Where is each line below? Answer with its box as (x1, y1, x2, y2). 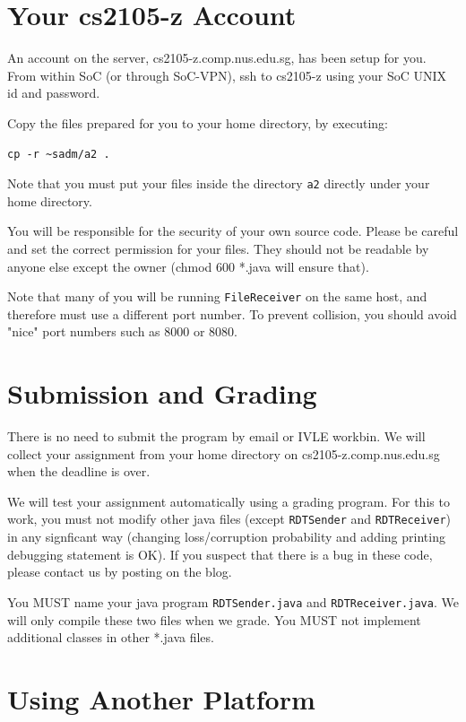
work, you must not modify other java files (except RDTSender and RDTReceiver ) (7, 509, 451, 528)
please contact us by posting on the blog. (7, 562, 232, 581)
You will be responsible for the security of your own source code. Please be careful (7, 222, 459, 240)
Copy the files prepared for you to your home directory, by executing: (7, 113, 388, 132)
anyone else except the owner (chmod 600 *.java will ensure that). (7, 257, 369, 275)
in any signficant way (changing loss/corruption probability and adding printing (7, 527, 445, 546)
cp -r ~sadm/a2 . (7, 147, 110, 161)
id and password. (7, 83, 100, 102)
